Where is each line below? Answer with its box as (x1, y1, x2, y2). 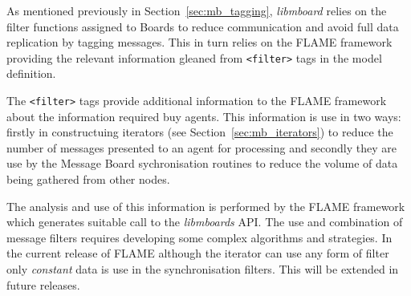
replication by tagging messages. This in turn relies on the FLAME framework (6, 34, 393, 51)
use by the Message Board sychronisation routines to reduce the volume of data (6, 155, 398, 172)
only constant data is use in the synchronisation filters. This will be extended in (6, 261, 399, 278)
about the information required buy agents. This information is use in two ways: (6, 107, 401, 124)
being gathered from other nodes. (6, 171, 170, 188)
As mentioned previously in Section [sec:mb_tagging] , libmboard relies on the (6, 2, 387, 18)
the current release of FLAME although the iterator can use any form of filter (6, 245, 389, 262)
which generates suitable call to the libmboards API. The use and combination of (6, 213, 403, 230)
